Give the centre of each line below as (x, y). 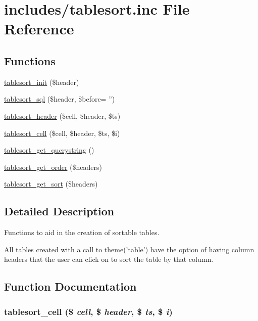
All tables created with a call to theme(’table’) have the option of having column (129, 249)
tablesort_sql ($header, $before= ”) (60, 99)
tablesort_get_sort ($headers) (51, 184)
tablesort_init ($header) (42, 82)
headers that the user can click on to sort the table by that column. (109, 259)
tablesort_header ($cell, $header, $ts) (62, 116)
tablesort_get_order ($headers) (53, 167)
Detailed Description (59, 211)
